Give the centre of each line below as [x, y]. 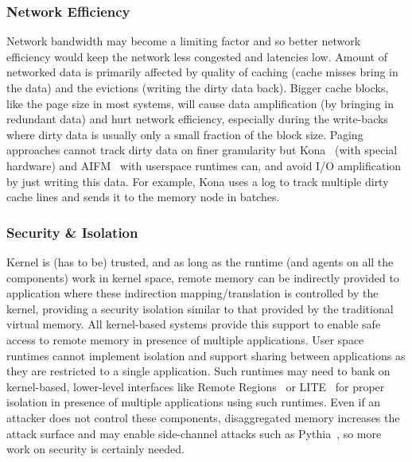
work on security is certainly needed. [95, 449]
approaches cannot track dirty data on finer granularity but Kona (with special [202, 150]
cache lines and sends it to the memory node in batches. [143, 197]
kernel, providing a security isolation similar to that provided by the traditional [200, 308]
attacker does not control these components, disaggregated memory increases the [203, 417]
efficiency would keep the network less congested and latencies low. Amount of [197, 56]
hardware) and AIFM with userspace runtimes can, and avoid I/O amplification [204, 165]
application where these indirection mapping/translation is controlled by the [192, 293]
